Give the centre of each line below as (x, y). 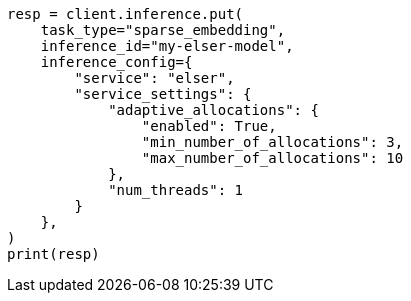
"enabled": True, (209, 126)
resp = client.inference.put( (125, 14)
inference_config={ (116, 62)
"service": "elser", (154, 78)
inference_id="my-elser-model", (167, 46)
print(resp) (53, 254)
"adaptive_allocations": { (213, 110)
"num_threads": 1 (176, 190)
